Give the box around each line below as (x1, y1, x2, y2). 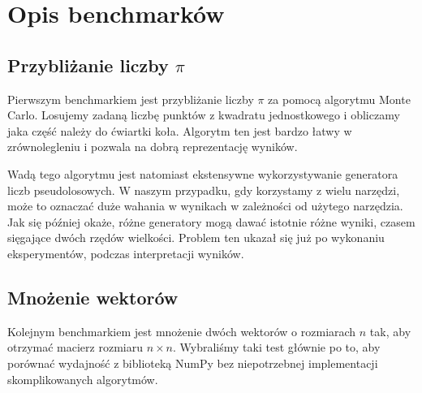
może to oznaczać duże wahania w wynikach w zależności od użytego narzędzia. (7, 197, 403, 214)
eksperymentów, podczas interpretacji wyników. (7, 244, 244, 261)
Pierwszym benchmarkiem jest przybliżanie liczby (7, 90, 254, 107)
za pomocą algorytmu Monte (268, 90, 411, 107)
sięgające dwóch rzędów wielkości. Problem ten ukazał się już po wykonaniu (7, 229, 385, 246)
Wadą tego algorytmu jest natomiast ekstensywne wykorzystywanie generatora (7, 165, 398, 182)
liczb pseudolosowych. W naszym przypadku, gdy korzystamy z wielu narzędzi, (7, 181, 400, 198)
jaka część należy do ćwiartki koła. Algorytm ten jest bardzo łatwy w (7, 122, 352, 139)
